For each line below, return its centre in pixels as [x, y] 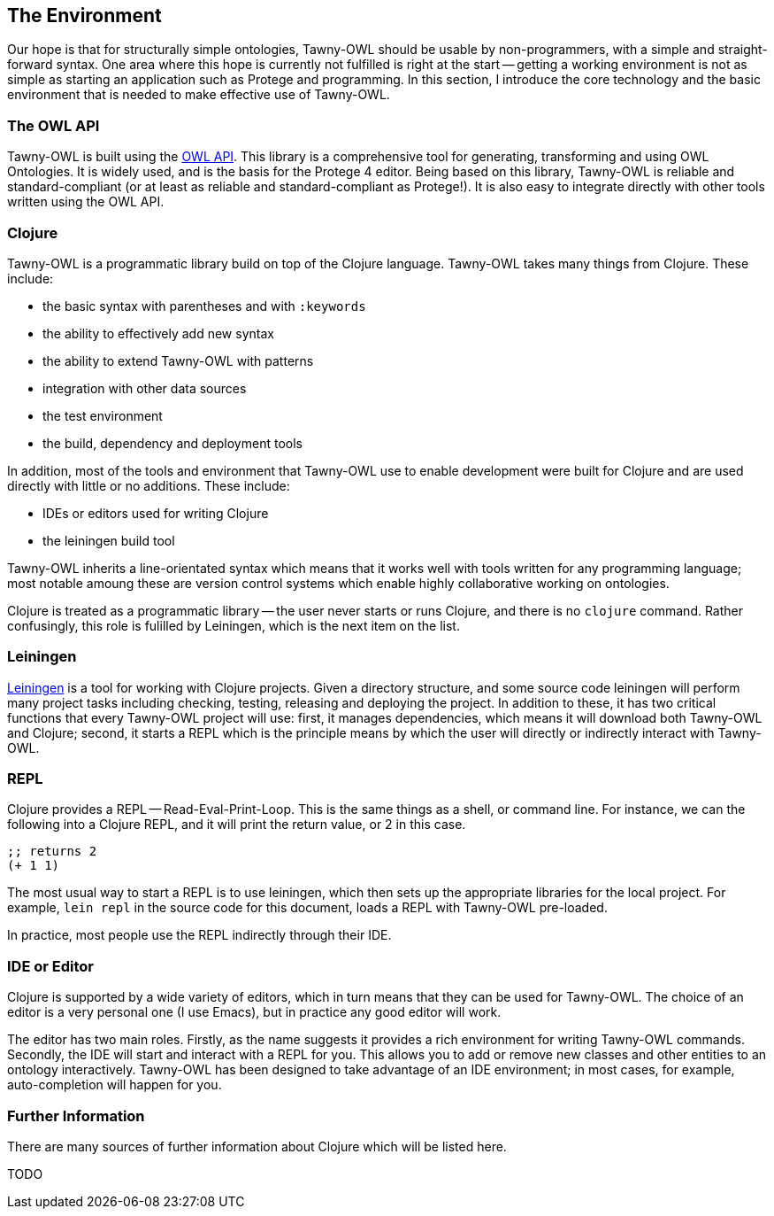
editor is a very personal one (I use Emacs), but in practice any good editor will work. [254, 1012]
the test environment [103, 415]
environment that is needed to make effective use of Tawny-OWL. [199, 95]
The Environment [84, 15]
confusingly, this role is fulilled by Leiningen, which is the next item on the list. [234, 625]
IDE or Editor [50, 966]
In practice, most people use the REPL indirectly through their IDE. [199, 935]
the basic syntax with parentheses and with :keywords [204, 306]
